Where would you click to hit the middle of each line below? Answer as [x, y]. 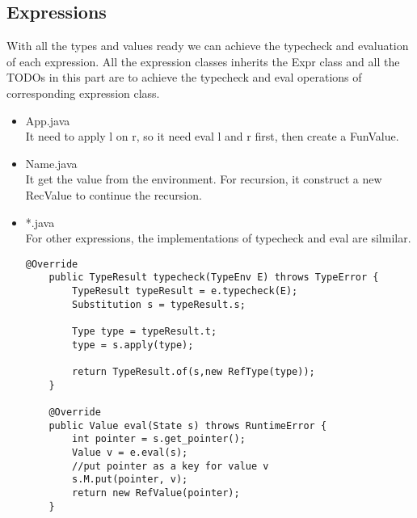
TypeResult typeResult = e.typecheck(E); [185, 291]
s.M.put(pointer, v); [130, 480]
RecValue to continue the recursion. [114, 194]
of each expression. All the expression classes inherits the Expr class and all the [203, 61]
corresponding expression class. [83, 93]
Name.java [51, 163]
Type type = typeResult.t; [145, 332]
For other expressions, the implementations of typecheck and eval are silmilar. [218, 238]
